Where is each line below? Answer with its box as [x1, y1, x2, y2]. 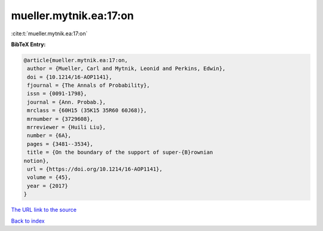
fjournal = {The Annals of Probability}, [27, 82, 150, 89]
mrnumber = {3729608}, [27, 115, 94, 122]
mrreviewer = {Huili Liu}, [27, 124, 106, 131]
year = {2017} [27, 183, 68, 189]
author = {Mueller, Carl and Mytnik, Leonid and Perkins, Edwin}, [27, 65, 226, 72]
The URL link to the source [11, 206, 77, 214]
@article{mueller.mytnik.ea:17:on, [23, 57, 128, 63]
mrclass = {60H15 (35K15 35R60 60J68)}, [27, 107, 147, 114]
